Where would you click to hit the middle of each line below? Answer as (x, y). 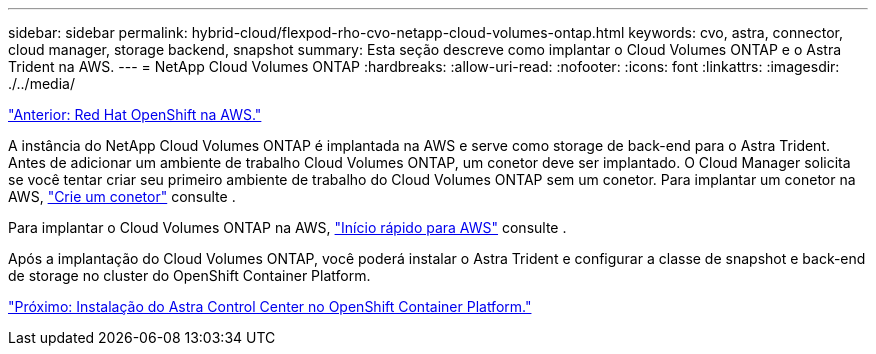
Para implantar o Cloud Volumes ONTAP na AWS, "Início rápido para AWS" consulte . (287, 227)
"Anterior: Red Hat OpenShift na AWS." (135, 114)
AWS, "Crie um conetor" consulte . (122, 196)
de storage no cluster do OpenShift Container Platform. (189, 275)
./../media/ (41, 83)
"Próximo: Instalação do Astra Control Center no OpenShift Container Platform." (270, 306)
